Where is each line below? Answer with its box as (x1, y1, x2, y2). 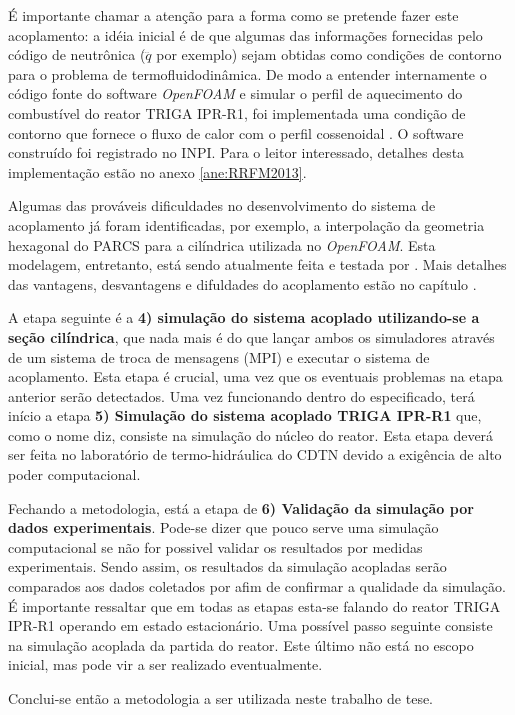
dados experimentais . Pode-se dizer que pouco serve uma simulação (8, 517, 439, 538)
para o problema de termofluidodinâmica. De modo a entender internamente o (8, 63, 487, 84)
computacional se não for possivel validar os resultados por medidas (8, 536, 423, 557)
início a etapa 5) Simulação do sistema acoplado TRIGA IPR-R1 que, (8, 405, 482, 426)
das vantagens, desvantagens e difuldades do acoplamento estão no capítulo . (8, 273, 477, 294)
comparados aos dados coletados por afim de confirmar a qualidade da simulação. (8, 576, 506, 597)
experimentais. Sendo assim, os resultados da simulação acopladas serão (8, 556, 447, 577)
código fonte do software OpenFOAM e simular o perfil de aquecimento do (8, 83, 463, 104)
